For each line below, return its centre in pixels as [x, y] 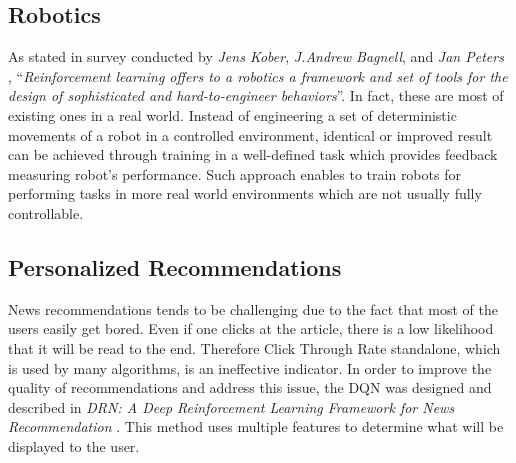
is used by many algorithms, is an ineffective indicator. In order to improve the [250, 367]
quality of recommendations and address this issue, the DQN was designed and [250, 387]
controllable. [46, 212]
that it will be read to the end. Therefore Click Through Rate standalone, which [254, 347]
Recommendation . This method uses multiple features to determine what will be [256, 426]
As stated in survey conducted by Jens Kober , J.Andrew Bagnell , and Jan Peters [256, 56]
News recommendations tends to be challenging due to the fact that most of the [253, 308]
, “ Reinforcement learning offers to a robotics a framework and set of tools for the [258, 75]
